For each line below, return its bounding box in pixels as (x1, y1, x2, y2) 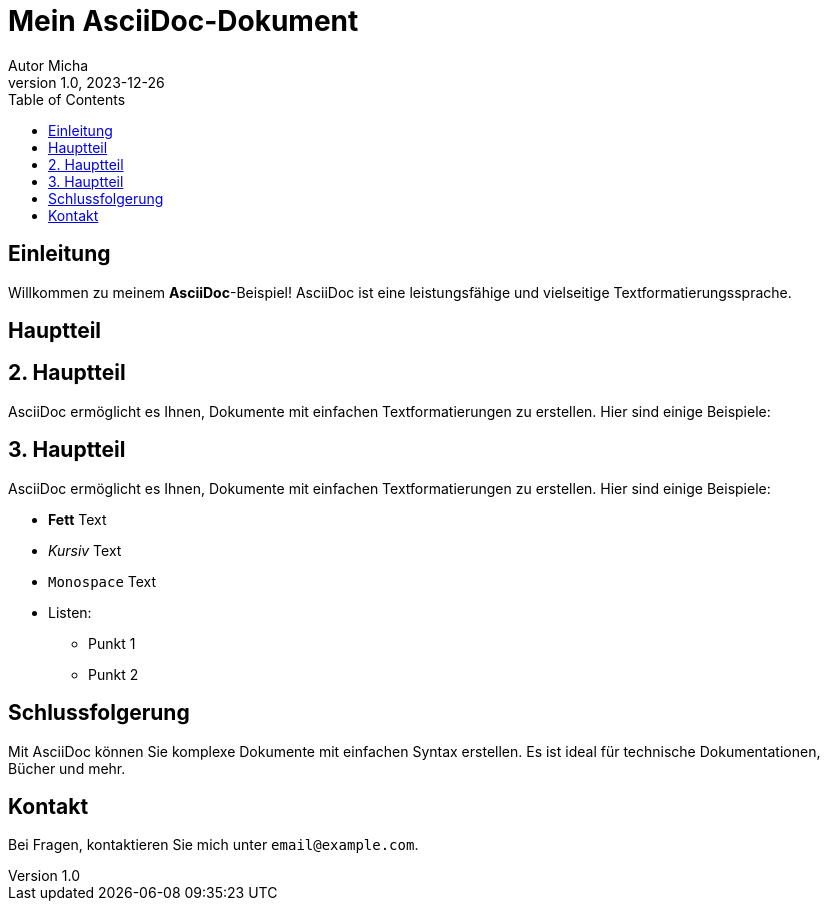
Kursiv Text (48, 541, 122, 559)
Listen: (48, 603, 92, 621)
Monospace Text (48, 572, 157, 590)
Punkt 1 (88, 634, 136, 652)
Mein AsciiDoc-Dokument (8, 4, 359, 38)
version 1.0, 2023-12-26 (8, 73, 165, 91)
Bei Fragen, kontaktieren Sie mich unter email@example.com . (8, 836, 419, 854)
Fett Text (48, 510, 107, 528)
